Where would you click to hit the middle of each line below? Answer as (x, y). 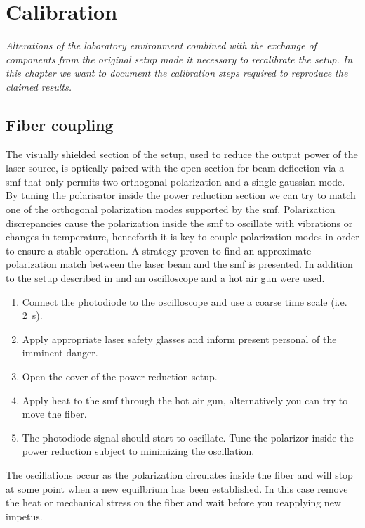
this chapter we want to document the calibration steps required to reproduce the (177, 73)
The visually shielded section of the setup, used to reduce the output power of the (182, 154)
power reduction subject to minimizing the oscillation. (138, 451)
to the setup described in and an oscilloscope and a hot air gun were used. (165, 278)
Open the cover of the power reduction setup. (120, 376)
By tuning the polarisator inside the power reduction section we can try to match (181, 195)
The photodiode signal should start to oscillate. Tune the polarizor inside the (188, 437)
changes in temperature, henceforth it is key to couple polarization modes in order (182, 237)
